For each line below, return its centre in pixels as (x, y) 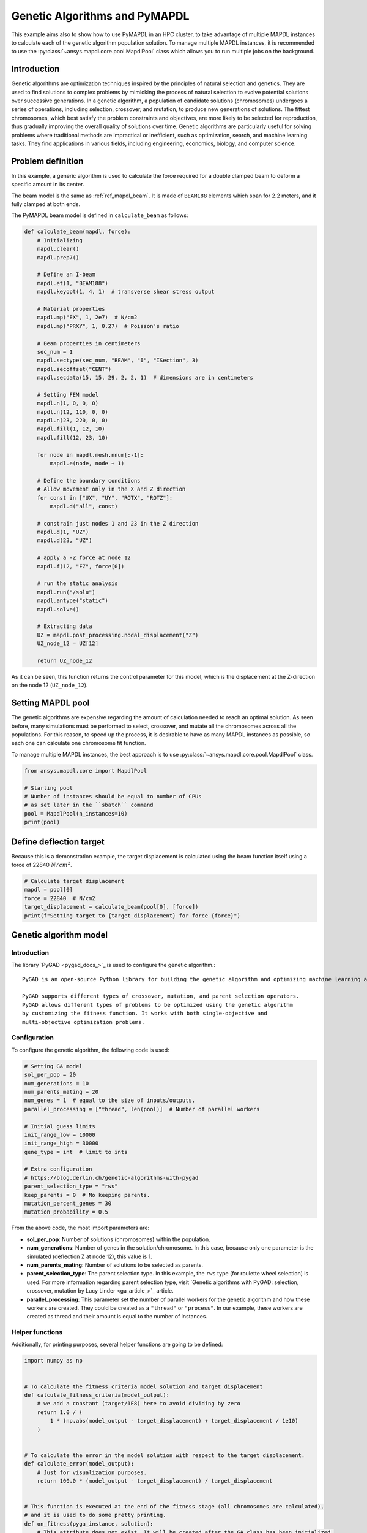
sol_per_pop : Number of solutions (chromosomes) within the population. (118, 1239)
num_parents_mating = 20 (61, 1092)
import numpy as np (53, 1361)
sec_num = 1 (55, 352)
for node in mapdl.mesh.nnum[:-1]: (90, 455)
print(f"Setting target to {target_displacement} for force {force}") (132, 916)
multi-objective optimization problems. (83, 1022)
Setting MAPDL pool (50, 703)
